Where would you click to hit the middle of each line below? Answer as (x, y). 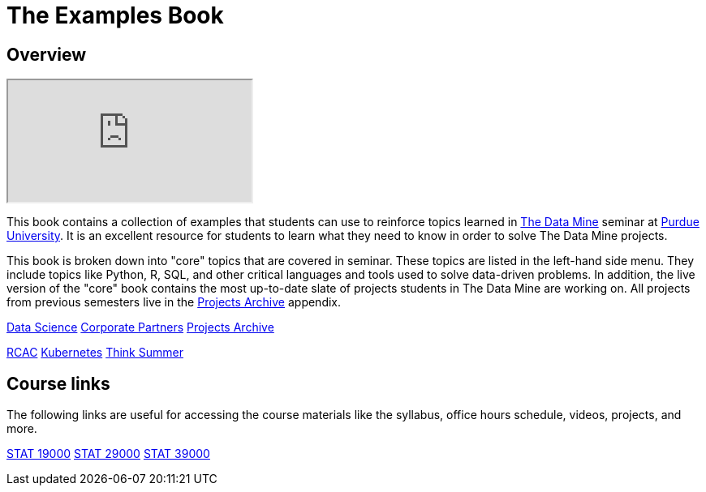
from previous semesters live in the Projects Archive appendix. (174, 302)
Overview (47, 54)
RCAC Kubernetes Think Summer (95, 353)
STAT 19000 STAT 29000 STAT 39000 (108, 454)
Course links (58, 383)
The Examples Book (115, 15)
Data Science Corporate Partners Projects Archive (140, 327)
